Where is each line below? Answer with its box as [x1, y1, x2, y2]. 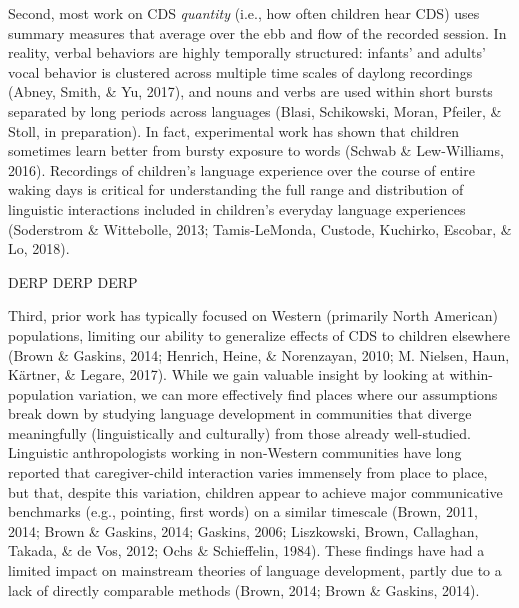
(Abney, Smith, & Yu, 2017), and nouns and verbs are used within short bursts [8, 81, 493, 102]
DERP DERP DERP [8, 271, 138, 292]
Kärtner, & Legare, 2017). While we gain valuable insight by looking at [8, 364, 445, 385]
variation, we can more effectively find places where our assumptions [78, 383, 498, 404]
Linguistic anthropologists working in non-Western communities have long [8, 442, 462, 463]
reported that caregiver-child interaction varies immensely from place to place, [8, 462, 488, 483]
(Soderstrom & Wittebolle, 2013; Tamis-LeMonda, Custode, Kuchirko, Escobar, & [8, 218, 512, 239]
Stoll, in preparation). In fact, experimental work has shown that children [8, 120, 460, 141]
